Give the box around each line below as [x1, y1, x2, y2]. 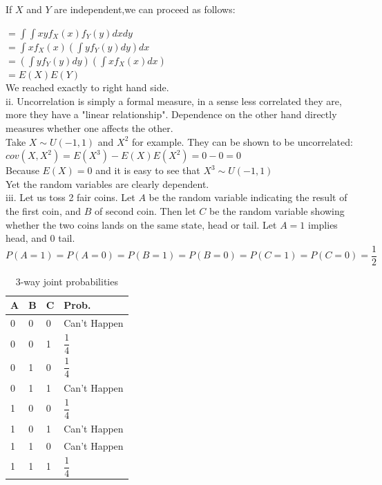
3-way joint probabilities [15, 274, 118, 288]
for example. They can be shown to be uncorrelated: [132, 134, 353, 149]
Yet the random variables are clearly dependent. [6, 176, 209, 191]
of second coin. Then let [94, 203, 196, 218]
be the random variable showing [209, 203, 345, 218]
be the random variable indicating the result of [149, 190, 347, 205]
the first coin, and [6, 203, 82, 218]
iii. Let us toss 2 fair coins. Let [6, 190, 135, 205]
